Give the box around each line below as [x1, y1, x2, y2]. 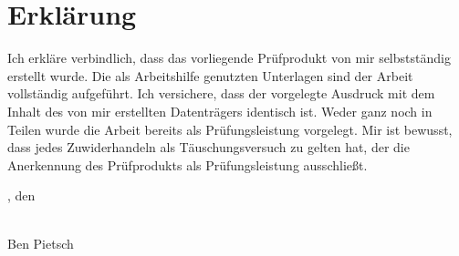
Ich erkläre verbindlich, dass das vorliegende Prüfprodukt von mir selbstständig [7, 48, 451, 67]
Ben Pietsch [7, 234, 74, 253]
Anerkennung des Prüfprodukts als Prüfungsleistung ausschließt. [7, 155, 368, 174]
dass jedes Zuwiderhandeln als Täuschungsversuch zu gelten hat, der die [7, 138, 410, 157]
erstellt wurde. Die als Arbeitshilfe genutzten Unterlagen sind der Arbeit [7, 66, 413, 85]
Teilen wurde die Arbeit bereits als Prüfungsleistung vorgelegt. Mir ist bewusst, [7, 119, 453, 138]
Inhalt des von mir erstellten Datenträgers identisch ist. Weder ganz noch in [7, 101, 433, 120]
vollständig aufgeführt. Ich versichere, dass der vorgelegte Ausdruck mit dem [7, 84, 435, 103]
